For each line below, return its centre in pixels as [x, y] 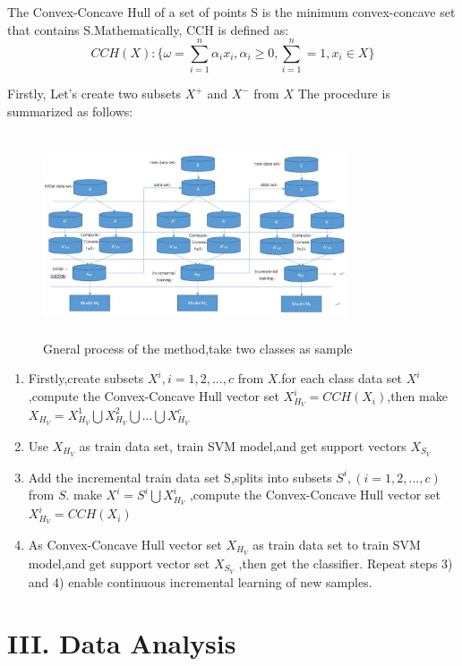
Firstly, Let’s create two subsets [94, 94]
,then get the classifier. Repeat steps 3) [346, 563]
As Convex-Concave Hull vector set [125, 544]
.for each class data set [340, 378]
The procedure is [344, 94]
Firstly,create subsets [86, 378]
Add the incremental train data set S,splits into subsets [180, 477]
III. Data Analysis [122, 643]
